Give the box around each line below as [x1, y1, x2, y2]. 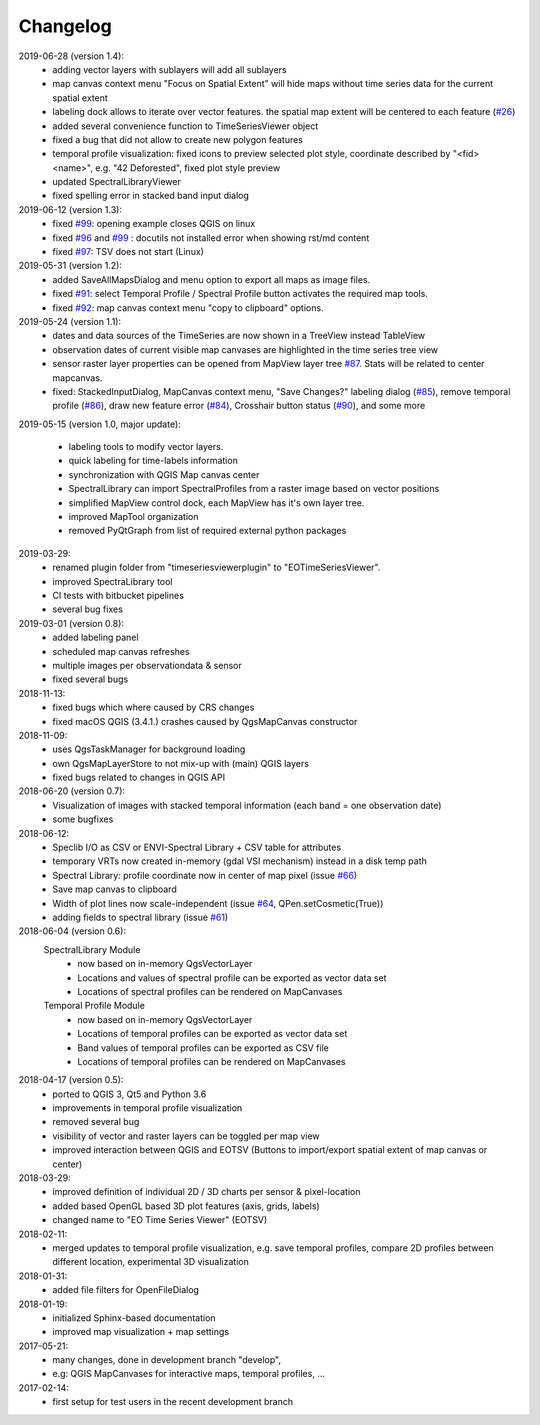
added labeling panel [52, 631, 139, 644]
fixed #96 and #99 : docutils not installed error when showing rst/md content [52, 231, 370, 244]
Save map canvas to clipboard [52, 883, 177, 895]
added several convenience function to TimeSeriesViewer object [52, 120, 319, 132]
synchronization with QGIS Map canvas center [68, 468, 260, 480]
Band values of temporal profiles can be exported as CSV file [77, 1041, 329, 1054]
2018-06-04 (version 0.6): [18, 925, 127, 937]
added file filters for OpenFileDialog [52, 1284, 200, 1296]
